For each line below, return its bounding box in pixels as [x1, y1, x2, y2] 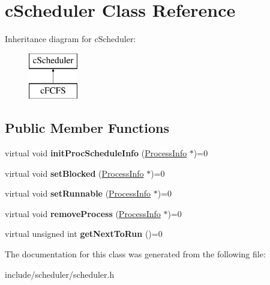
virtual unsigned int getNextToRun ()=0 [5, 227, 163, 240]
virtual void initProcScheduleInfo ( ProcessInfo [5, 147, 187, 159]
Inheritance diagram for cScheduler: [5, 32, 136, 45]
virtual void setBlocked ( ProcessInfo [5, 167, 144, 179]
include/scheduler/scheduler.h [5, 268, 115, 280]
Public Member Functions [5, 118, 169, 137]
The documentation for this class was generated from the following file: [5, 248, 266, 260]
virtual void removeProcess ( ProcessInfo [5, 207, 161, 219]
